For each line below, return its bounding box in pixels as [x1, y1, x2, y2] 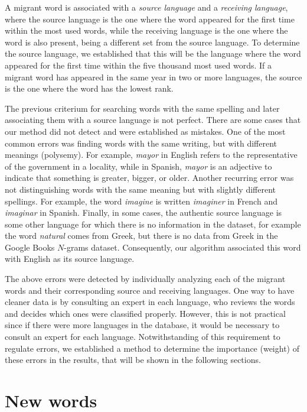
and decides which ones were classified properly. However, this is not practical [5, 307, 286, 319]
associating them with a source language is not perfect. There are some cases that [5, 113, 301, 126]
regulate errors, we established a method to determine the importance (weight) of [5, 342, 299, 354]
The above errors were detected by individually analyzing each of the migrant [5, 272, 286, 285]
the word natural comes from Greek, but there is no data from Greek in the [5, 229, 278, 242]
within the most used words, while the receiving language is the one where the [5, 24, 288, 37]
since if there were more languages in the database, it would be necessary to [5, 319, 280, 331]
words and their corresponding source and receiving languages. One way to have [5, 284, 295, 296]
